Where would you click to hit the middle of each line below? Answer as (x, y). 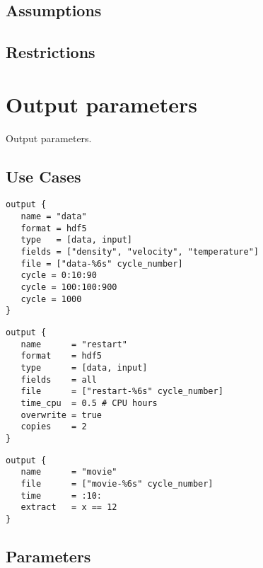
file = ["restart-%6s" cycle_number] (122, 392)
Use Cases (43, 176)
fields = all (59, 379)
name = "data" (54, 217)
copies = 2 (54, 427)
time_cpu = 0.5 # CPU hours (89, 403)
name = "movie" (69, 472)
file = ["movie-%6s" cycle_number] (117, 483)
